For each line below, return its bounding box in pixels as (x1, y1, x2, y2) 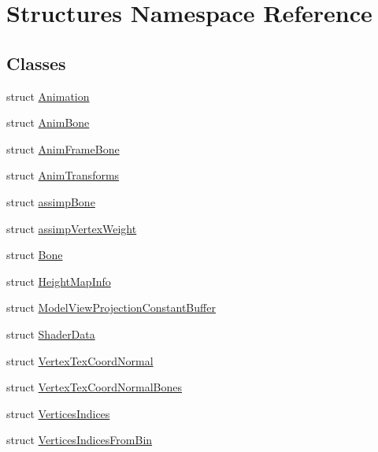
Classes (6, 50, 66, 75)
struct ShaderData (6, 325, 95, 342)
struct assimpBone (6, 193, 95, 209)
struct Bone (6, 246, 63, 263)
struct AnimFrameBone (6, 140, 120, 157)
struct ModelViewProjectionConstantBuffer (6, 299, 216, 316)
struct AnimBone (6, 114, 90, 131)
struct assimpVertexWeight (6, 220, 137, 236)
